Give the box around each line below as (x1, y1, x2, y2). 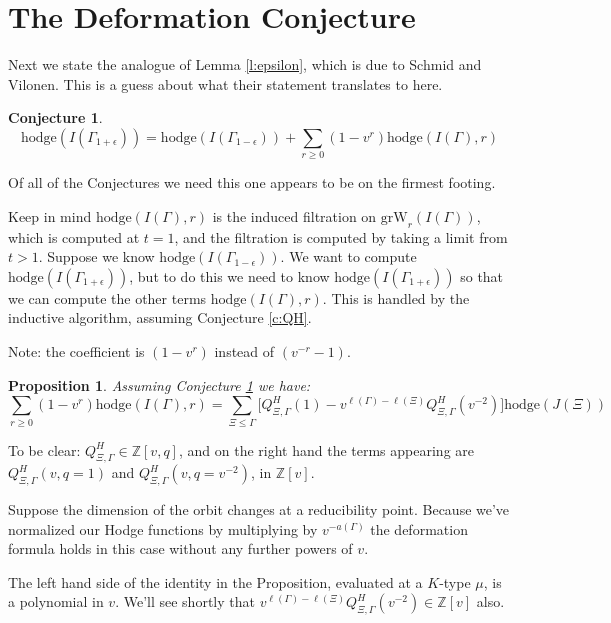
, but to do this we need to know (129, 265, 330, 286)
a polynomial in (8, 591, 104, 612)
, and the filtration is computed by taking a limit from (174, 226, 508, 247)
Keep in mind (8, 205, 92, 226)
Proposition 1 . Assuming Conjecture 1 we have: (8, 374, 311, 395)
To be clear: (8, 439, 81, 460)
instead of (214, 341, 275, 361)
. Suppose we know (38, 246, 155, 267)
